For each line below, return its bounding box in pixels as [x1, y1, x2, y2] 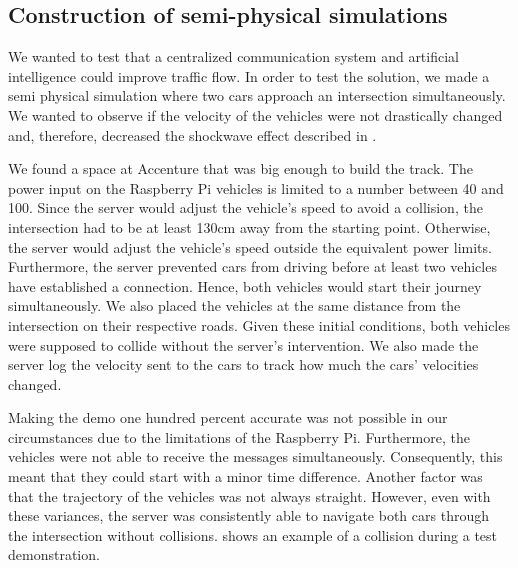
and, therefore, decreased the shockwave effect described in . [8, 124, 377, 145]
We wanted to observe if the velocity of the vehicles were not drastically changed [8, 104, 503, 125]
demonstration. [8, 544, 100, 565]
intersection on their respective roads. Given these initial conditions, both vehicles [8, 314, 510, 335]
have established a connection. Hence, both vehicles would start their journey [8, 275, 482, 296]
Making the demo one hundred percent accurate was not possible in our [8, 407, 448, 428]
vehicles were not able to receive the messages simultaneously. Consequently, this [8, 446, 503, 467]
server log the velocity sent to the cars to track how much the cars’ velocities [8, 354, 479, 375]
